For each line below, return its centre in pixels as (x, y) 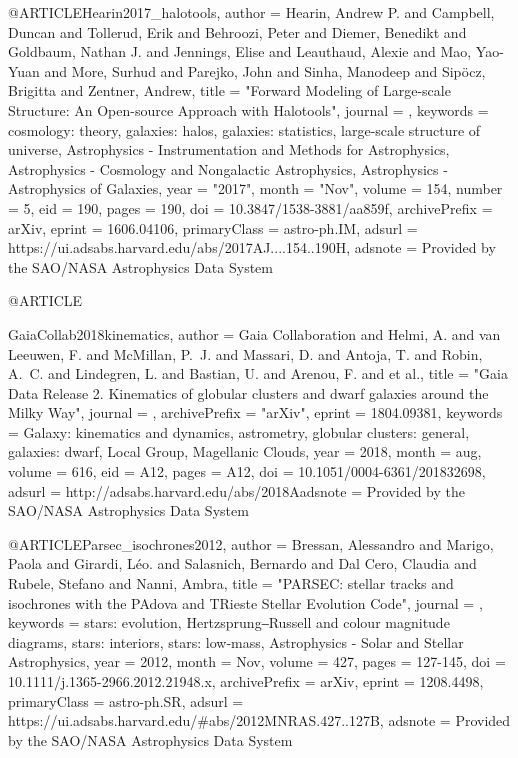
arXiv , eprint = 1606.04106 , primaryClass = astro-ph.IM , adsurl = (213, 227)
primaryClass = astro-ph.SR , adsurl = (126, 700)
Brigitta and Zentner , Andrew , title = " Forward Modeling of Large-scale (229, 90)
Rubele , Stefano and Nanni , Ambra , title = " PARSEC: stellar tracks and (231, 583)
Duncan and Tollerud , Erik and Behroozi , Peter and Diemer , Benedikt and (237, 31)
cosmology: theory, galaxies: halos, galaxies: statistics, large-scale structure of (244, 129)
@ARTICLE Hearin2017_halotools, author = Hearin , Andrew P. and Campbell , (251, 12)
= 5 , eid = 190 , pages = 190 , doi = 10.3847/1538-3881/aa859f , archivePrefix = (250, 207)
